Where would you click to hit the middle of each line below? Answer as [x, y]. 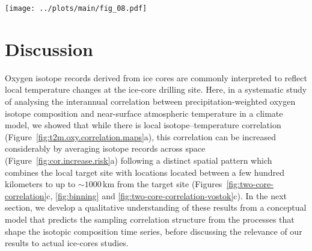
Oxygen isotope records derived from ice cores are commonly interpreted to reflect [156, 77]
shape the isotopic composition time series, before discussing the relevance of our [154, 231]
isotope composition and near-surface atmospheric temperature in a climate [144, 113]
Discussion [49, 48]
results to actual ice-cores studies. [67, 243]
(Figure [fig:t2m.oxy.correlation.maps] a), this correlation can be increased [141, 136]
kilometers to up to [40, 184]
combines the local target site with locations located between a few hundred [145, 172]
